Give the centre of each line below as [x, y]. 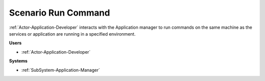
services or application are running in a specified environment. [72, 34]
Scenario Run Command [60, 13]
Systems [18, 61]
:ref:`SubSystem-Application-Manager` [61, 70]
